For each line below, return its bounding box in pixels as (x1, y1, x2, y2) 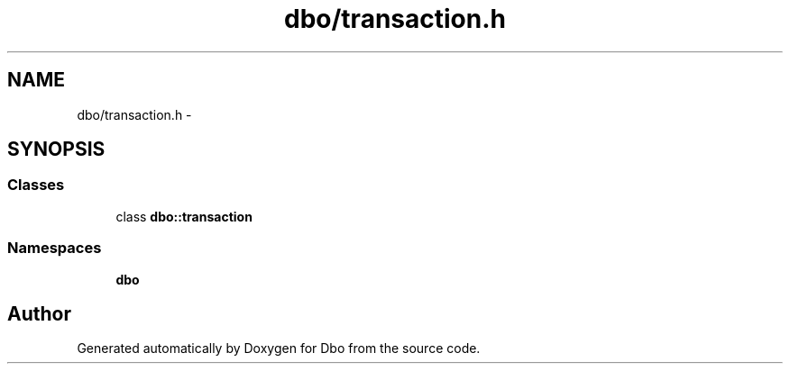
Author (7, 302, 71, 325)
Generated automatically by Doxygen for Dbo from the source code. (77, 340, 481, 357)
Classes (7, 176, 65, 195)
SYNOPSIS (7, 138, 106, 161)
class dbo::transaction (115, 208, 253, 224)
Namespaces (7, 239, 102, 258)
